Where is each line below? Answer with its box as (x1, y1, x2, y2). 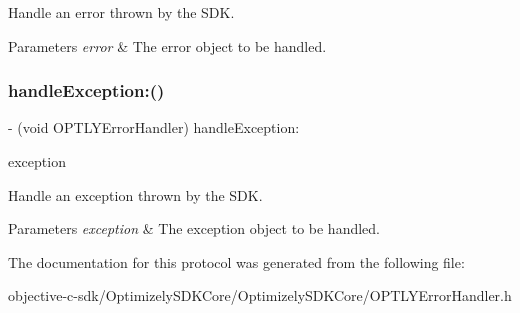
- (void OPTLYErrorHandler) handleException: (8, 117, 300, 138)
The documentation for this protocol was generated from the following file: (8, 251, 465, 272)
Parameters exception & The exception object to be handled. (8, 218, 380, 239)
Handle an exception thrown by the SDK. (8, 184, 263, 205)
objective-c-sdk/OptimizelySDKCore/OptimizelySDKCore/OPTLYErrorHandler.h (8, 285, 512, 306)
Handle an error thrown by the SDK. (8, 2, 235, 22)
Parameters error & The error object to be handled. (8, 35, 327, 56)
